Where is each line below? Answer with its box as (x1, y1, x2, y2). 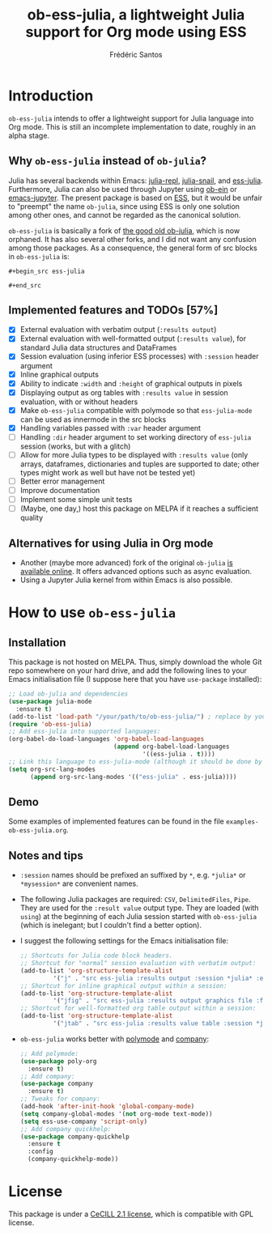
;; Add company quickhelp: (19, 1125, 112, 1133)
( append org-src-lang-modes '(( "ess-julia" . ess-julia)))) (29, 772, 237, 781)
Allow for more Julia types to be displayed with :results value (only (19, 449, 249, 459)
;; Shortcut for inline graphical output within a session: (19, 981, 227, 989)
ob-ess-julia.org (8, 827, 67, 835)
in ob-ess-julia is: (8, 251, 70, 261)
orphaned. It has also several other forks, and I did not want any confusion (8, 234, 257, 244)
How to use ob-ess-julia (8, 603, 176, 622)
